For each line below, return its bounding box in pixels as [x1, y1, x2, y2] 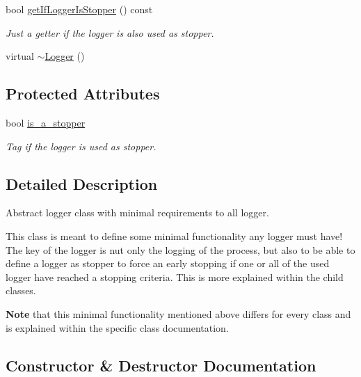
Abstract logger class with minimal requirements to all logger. [6, 205, 269, 220]
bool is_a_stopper [6, 115, 86, 129]
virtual [6, 49, 34, 63]
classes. [6, 283, 36, 298]
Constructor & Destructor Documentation [6, 354, 316, 376]
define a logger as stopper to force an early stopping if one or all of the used [6, 256, 330, 271]
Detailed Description [6, 173, 158, 194]
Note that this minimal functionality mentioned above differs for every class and [6, 306, 351, 321]
